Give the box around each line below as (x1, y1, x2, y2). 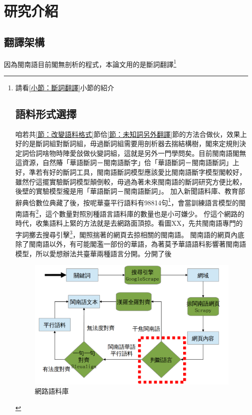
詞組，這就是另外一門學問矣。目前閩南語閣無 (103, 148, 246, 158)
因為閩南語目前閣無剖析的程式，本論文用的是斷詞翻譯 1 (4, 57, 176, 69)
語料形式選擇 (15, 106, 77, 121)
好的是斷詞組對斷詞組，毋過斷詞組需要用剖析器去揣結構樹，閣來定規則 (15, 138, 239, 149)
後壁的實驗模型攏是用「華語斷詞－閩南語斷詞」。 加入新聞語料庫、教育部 (15, 186, 245, 196)
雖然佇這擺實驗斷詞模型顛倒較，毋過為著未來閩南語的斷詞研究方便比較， (15, 176, 246, 186)
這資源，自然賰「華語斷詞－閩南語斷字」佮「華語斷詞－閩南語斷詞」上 (15, 157, 239, 167)
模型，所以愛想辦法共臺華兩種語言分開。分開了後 (15, 248, 172, 258)
